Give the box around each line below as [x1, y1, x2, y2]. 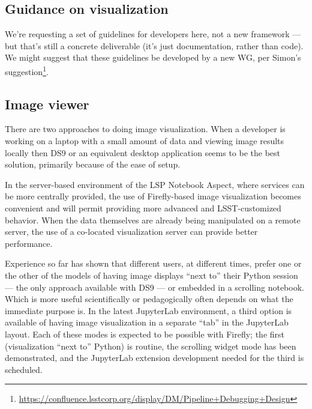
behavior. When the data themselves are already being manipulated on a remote [5, 213, 301, 226]
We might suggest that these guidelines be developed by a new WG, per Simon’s [5, 51, 301, 64]
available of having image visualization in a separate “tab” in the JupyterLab [5, 316, 289, 329]
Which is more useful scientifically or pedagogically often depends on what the [5, 292, 293, 305]
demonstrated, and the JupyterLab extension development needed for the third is [5, 351, 304, 364]
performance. [5, 237, 53, 249]
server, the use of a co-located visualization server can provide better [5, 225, 258, 238]
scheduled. [5, 363, 43, 375]
